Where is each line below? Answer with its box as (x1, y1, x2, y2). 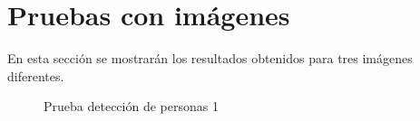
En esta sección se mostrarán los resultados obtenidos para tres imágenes (7, 49, 413, 68)
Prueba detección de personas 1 (44, 97, 219, 116)
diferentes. (7, 66, 64, 85)
